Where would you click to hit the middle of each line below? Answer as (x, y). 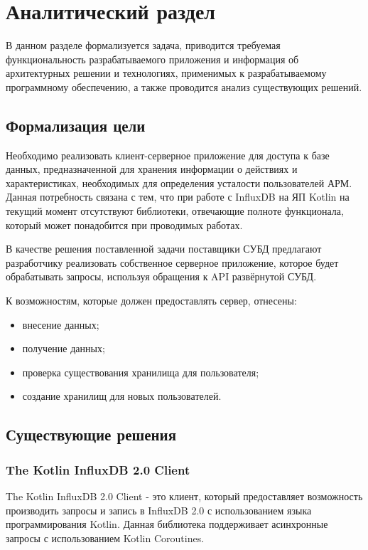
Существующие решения (91, 434)
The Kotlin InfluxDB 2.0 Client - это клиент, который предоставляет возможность (184, 496)
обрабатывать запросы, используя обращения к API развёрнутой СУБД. (161, 276)
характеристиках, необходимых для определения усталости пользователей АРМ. (179, 183)
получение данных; (64, 348)
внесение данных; (61, 324)
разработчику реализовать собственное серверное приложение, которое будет (172, 262)
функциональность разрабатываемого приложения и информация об (152, 59)
